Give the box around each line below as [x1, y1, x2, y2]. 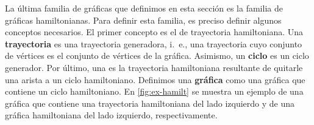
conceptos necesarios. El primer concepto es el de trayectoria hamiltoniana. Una [5, 25, 304, 38]
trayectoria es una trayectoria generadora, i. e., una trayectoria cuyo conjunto [5, 37, 302, 50]
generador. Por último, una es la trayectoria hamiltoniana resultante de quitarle [5, 61, 303, 73]
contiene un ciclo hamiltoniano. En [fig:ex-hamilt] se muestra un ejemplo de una [5, 85, 304, 98]
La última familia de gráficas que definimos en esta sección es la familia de [5, 2, 283, 14]
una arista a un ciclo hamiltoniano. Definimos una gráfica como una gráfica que [5, 73, 305, 86]
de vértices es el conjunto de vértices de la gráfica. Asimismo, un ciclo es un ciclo [5, 49, 309, 62]
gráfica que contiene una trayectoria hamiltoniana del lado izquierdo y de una [5, 96, 295, 109]
